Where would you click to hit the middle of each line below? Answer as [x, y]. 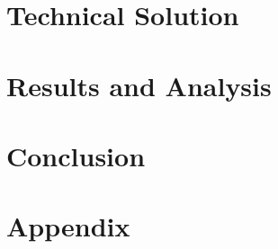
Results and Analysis [139, 85]
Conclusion [76, 155]
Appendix [68, 226]
